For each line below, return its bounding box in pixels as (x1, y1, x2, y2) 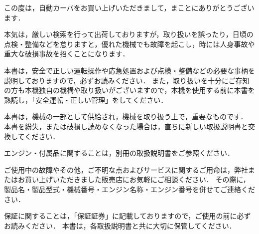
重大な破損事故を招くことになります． (4, 48, 129, 59)
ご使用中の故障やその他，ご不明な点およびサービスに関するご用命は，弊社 (4, 164, 248, 175)
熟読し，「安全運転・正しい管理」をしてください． (4, 94, 168, 105)
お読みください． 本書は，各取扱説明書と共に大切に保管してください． (4, 220, 236, 231)
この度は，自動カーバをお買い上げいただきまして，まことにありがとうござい (4, 2, 255, 12)
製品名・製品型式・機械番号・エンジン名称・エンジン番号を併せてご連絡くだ (4, 184, 255, 194)
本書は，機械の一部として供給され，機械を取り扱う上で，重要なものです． (4, 111, 248, 122)
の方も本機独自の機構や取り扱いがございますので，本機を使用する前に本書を (4, 85, 255, 95)
